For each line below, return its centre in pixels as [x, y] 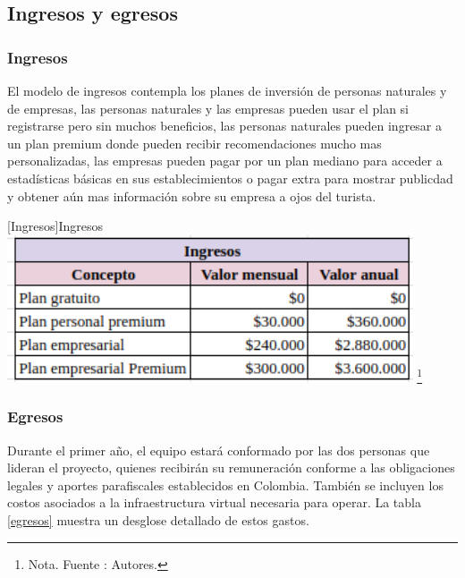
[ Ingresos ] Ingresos [55, 226]
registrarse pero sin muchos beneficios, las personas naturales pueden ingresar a [225, 126]
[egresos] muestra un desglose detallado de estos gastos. [158, 520]
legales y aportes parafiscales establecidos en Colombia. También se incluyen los [225, 484]
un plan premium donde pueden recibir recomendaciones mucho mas [194, 143]
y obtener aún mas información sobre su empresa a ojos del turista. [192, 195]
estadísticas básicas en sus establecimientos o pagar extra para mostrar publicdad [230, 178]
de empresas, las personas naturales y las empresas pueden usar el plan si [208, 108]
